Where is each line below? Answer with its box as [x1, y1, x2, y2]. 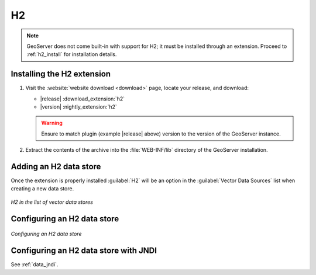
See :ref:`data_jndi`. [11, 261, 59, 268]
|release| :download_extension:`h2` [40, 95, 125, 102]
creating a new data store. [11, 185, 74, 192]
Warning [41, 120, 63, 127]
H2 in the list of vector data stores [11, 199, 94, 206]
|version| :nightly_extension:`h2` [40, 103, 117, 110]
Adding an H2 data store [11, 162, 101, 172]
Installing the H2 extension [11, 69, 111, 79]
